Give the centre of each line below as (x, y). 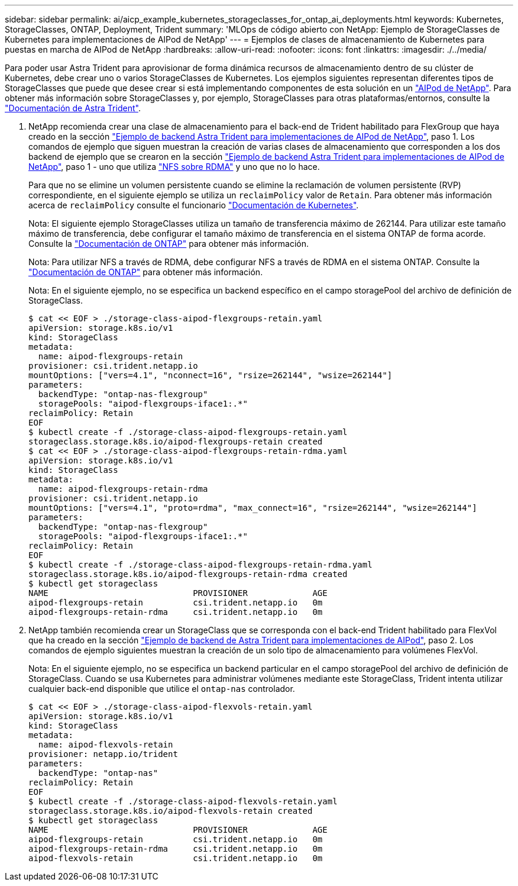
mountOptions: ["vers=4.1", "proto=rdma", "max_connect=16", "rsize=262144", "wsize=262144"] (253, 508)
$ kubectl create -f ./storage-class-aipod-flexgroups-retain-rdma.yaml (200, 565)
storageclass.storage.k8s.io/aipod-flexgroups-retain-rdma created (188, 574)
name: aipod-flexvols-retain (106, 745)
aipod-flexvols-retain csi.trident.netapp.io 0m (176, 858)
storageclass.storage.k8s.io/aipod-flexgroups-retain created (176, 442)
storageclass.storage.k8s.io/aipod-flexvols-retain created (171, 811)
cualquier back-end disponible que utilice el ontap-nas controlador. (162, 689)
